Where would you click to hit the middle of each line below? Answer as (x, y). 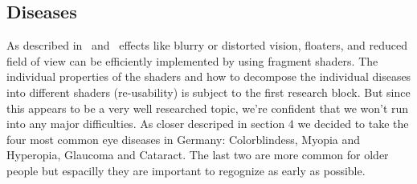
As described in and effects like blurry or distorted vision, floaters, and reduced (207, 45)
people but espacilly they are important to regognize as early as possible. (186, 170)
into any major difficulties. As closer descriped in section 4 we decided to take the (208, 124)
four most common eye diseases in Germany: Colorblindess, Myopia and (184, 139)
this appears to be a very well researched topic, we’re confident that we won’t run (208, 108)
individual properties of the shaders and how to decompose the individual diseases (209, 76)
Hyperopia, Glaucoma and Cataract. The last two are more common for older (198, 155)
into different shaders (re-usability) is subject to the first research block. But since (208, 92)
